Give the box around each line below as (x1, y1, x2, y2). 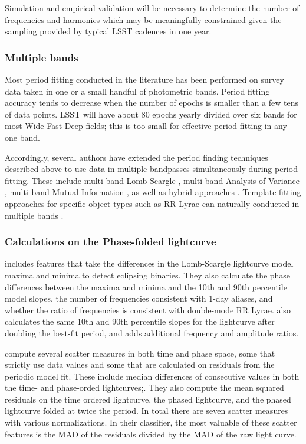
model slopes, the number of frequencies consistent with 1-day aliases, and (5, 292, 273, 304)
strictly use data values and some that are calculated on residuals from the (5, 358, 275, 371)
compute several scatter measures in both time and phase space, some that (5, 346, 275, 359)
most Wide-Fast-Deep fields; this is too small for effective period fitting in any (5, 119, 287, 132)
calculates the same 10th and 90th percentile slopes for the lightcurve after (5, 315, 275, 328)
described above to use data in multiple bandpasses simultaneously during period (5, 163, 298, 175)
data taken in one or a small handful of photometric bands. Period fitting (5, 85, 270, 97)
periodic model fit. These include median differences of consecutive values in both (5, 370, 300, 382)
